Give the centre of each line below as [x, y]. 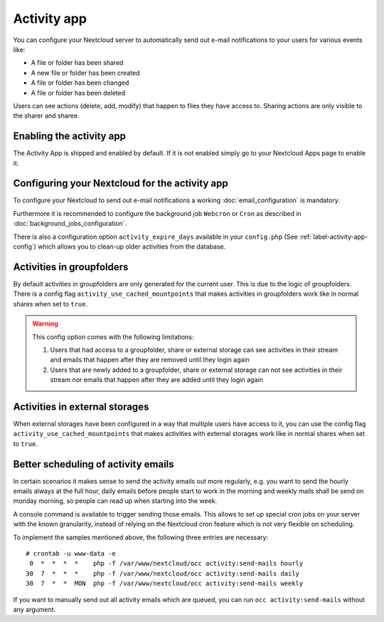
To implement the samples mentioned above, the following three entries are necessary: [141, 537]
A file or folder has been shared [77, 63]
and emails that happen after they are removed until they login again [150, 360]
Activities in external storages [81, 406]
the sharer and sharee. [46, 116]
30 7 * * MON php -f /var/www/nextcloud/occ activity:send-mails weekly [165, 584]
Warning [45, 323]
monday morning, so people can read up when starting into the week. [115, 501]
